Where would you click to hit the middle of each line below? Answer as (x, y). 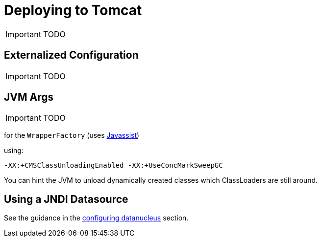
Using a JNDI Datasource (66, 199)
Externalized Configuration (71, 55)
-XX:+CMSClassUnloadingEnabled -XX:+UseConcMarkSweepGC (113, 165)
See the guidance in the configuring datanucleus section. (96, 218)
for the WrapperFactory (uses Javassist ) (72, 135)
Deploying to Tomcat (73, 10)
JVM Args (29, 97)
